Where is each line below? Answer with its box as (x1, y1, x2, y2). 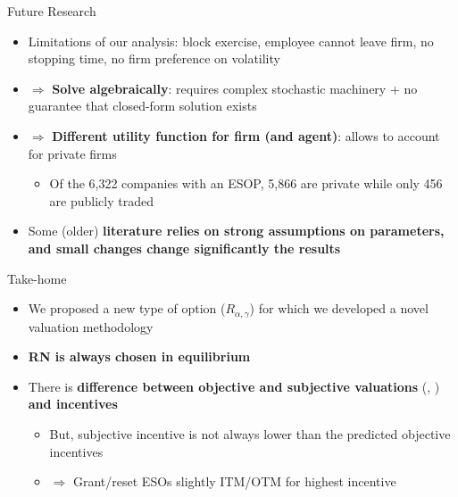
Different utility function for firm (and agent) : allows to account (52, 126, 440, 145)
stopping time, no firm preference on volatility (28, 49, 280, 68)
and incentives (28, 394, 118, 413)
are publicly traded (49, 191, 154, 210)
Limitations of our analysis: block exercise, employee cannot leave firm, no (28, 31, 434, 50)
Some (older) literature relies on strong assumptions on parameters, (28, 221, 445, 240)
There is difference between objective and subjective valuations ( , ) (28, 377, 440, 395)
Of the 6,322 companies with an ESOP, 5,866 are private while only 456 (49, 174, 443, 193)
